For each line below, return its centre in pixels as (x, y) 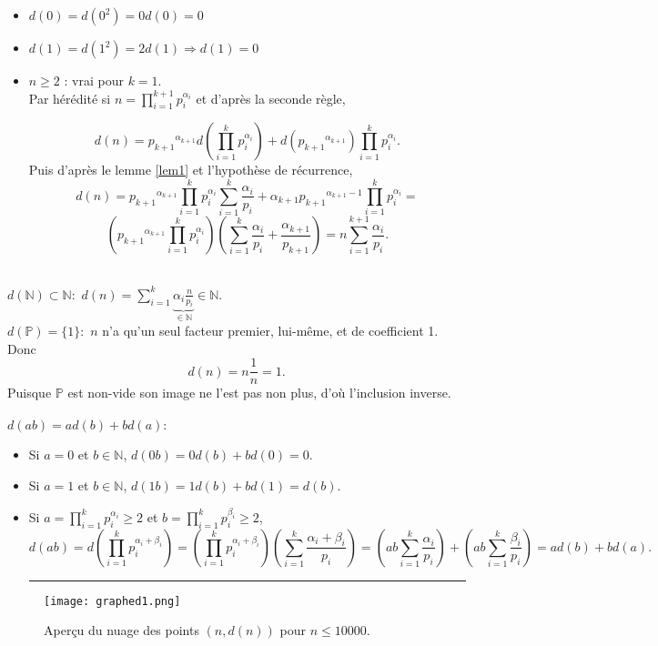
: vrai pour (94, 80)
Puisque (30, 393)
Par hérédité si (70, 98)
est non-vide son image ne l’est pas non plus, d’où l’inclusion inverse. (259, 393)
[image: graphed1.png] (112, 601)
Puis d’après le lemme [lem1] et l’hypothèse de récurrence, (191, 170)
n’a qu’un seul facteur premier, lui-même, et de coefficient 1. (270, 330)
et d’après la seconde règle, (271, 98)
